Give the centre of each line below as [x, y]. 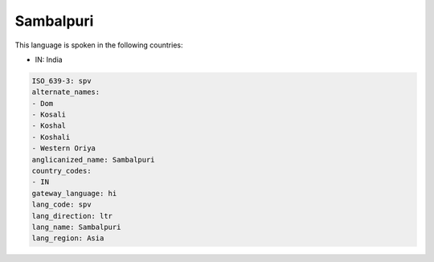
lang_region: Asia [68, 238]
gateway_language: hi [74, 193]
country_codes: [61, 171]
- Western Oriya [64, 148]
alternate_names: [66, 92]
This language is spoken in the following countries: [99, 45]
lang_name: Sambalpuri [76, 227]
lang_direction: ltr [72, 216]
